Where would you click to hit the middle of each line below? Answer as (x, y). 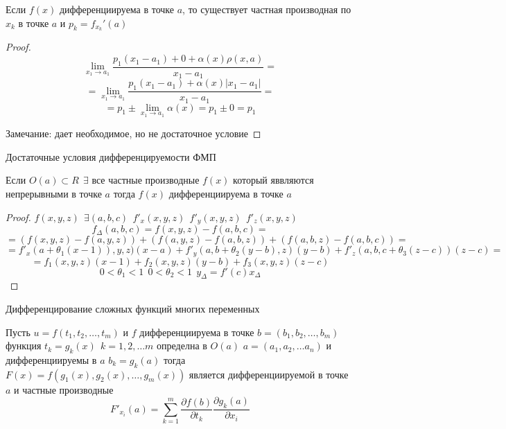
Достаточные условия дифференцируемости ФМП (111, 156)
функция (24, 345)
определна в (182, 345)
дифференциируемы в (51, 359)
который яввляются (273, 180)
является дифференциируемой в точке (269, 374)
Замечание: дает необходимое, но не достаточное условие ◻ (133, 133)
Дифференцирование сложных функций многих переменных (133, 308)
